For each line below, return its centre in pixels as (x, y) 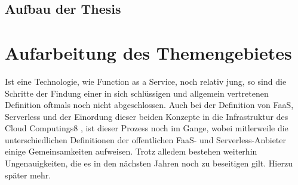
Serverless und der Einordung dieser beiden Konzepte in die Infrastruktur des (147, 116)
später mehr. (28, 175)
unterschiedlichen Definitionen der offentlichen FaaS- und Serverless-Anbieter (146, 139)
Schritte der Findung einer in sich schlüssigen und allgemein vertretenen (137, 93)
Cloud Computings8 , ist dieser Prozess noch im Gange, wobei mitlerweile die (147, 128)
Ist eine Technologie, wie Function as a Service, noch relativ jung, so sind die (146, 81)
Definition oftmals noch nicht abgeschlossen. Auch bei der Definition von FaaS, (149, 105)
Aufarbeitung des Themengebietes (148, 52)
